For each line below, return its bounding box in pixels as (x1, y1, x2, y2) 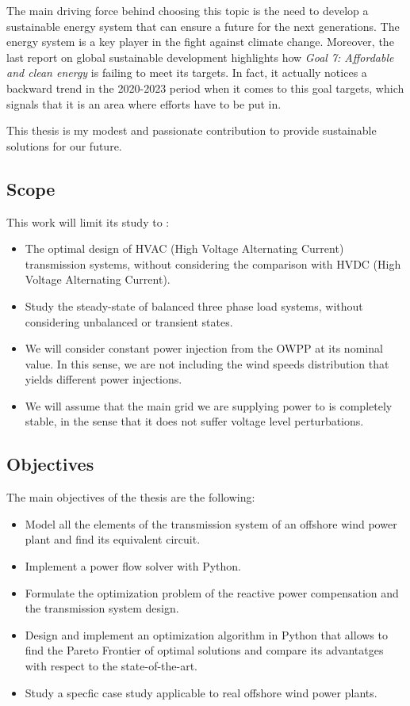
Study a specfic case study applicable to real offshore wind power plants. (25, 684, 377, 700)
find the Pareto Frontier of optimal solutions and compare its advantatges (25, 642, 384, 658)
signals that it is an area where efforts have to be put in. (6, 95, 282, 112)
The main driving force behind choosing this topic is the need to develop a (6, 2, 369, 18)
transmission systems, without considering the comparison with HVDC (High (25, 255, 401, 272)
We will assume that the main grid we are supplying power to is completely (25, 397, 393, 414)
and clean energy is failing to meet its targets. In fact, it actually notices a (6, 64, 367, 81)
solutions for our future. (6, 137, 122, 154)
